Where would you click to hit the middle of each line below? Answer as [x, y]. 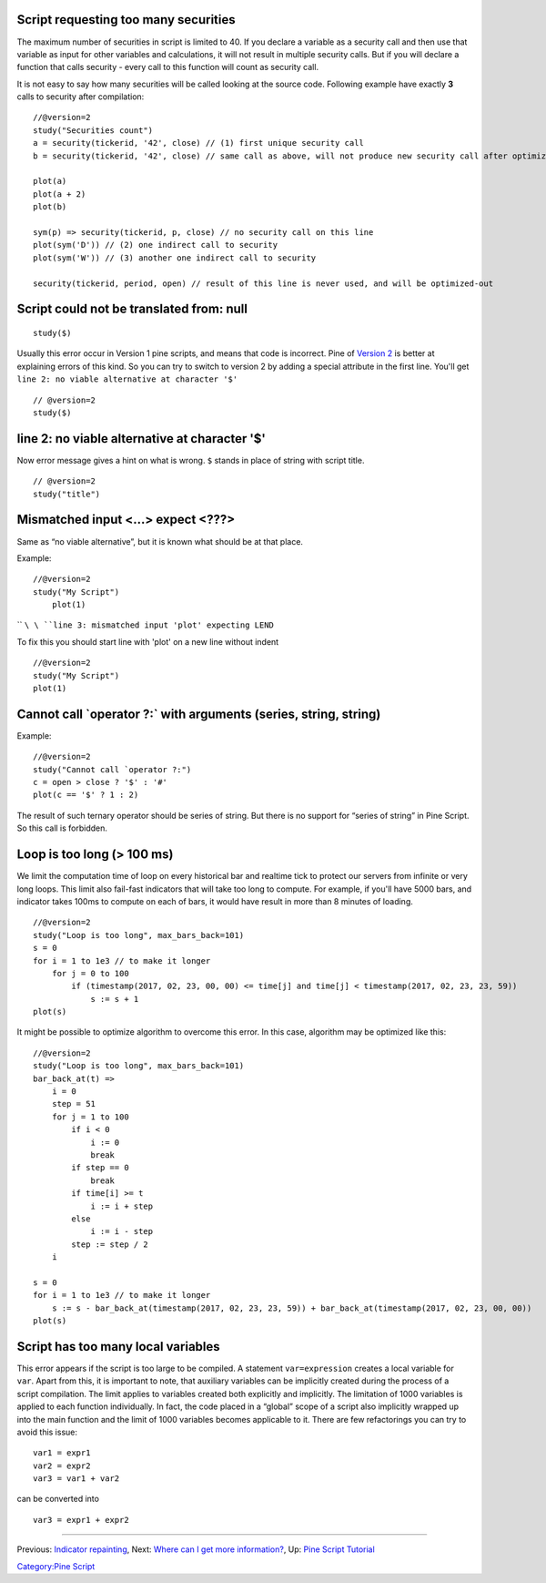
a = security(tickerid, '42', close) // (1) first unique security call [198, 143]
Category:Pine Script [56, 1566]
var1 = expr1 [62, 1453]
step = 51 [73, 1104]
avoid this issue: [47, 1432]
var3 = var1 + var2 [76, 1479]
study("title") [67, 494]
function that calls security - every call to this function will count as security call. [167, 67]
